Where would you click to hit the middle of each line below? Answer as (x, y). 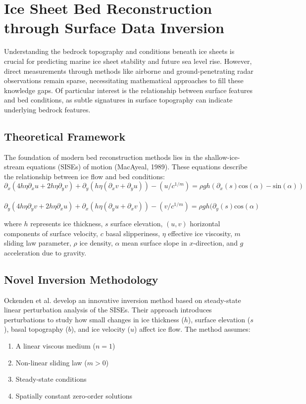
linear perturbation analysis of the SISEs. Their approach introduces (108, 310)
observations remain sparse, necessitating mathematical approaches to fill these (124, 80)
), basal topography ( (36, 329)
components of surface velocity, (51, 233)
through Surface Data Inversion (114, 27)
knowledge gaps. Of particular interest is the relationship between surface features (128, 90)
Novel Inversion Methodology (81, 279)
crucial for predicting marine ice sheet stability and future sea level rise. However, (128, 61)
